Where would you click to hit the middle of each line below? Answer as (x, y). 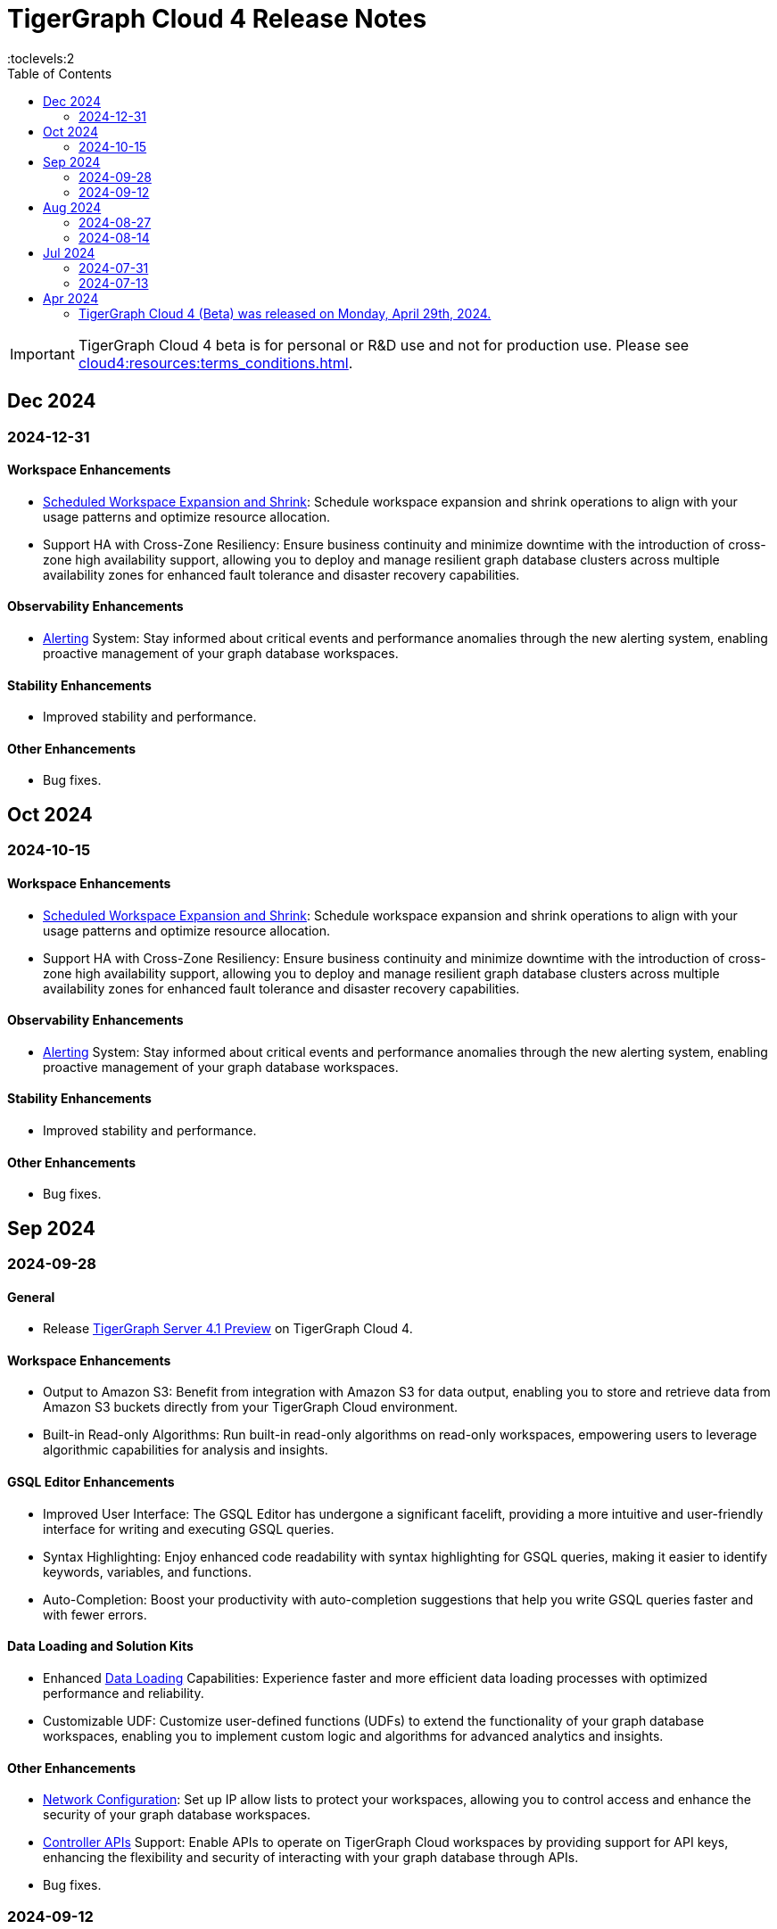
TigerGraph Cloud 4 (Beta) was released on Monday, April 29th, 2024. (285, 313)
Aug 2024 (72, 207)
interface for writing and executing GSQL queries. (189, 1529)
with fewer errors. (95, 1614)
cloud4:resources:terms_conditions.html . (215, 363)
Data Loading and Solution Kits (100, 1646)
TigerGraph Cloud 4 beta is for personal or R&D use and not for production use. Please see (384, 345)
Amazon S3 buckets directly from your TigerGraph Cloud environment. (251, 1407)
